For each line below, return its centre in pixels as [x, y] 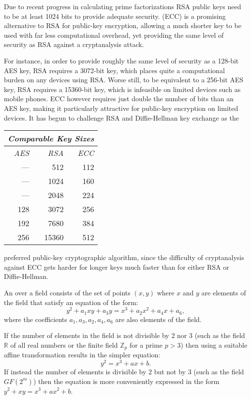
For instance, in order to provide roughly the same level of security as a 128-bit [121, 60]
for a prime [146, 345]
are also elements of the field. [158, 319]
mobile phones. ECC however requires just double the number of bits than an [119, 99]
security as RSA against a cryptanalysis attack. [74, 44]
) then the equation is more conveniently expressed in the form [126, 381]
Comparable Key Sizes [51, 138]
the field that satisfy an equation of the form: [71, 302]
